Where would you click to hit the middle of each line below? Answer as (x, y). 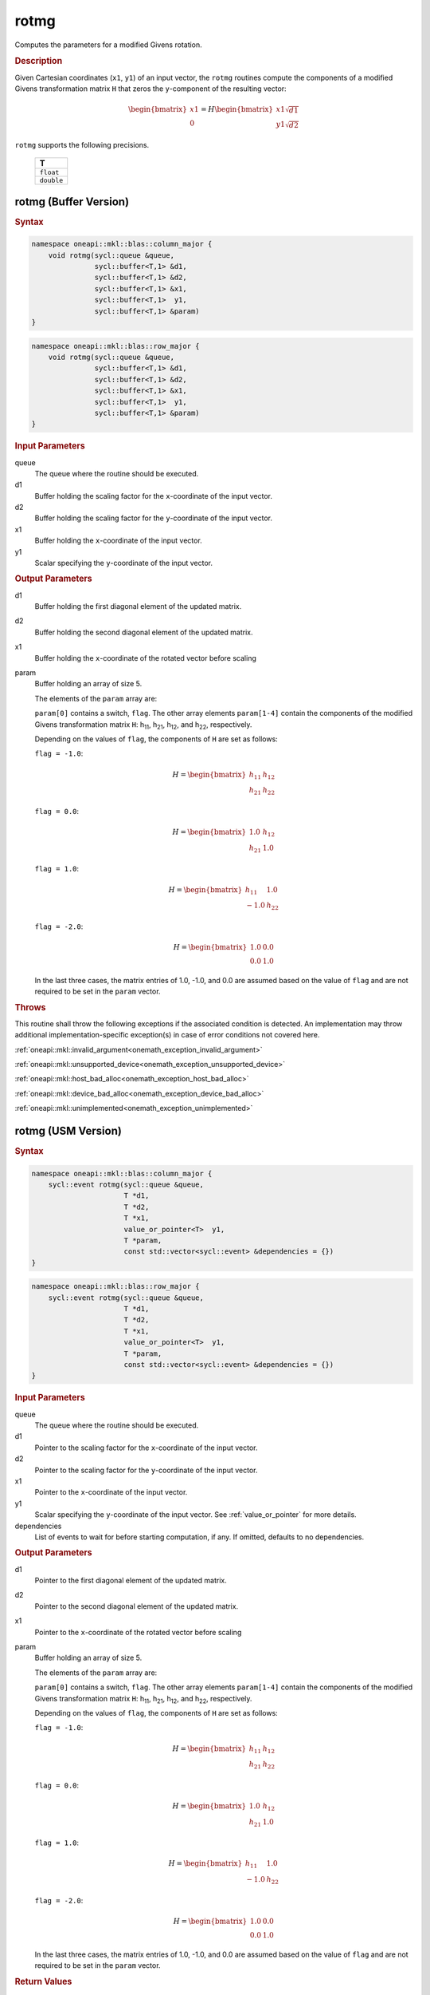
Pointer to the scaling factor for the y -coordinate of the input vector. (146, 1470)
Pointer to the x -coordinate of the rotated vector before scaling (138, 1632)
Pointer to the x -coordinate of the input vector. (111, 1492)
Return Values (43, 1981)
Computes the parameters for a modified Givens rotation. (108, 45)
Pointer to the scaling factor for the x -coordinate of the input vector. (146, 1448)
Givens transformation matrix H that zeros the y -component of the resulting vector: (150, 89)
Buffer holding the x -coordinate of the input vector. (118, 541)
